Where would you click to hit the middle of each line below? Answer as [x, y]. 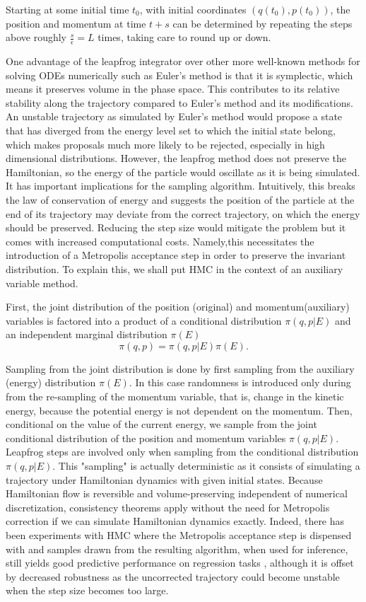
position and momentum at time [76, 23]
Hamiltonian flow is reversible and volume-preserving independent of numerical [177, 493]
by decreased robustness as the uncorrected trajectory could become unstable [173, 576]
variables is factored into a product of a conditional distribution [144, 320]
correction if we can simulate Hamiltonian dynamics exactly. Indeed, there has [175, 521]
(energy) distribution [51, 382]
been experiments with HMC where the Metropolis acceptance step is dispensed [179, 535]
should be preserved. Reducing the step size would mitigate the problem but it [176, 227]
